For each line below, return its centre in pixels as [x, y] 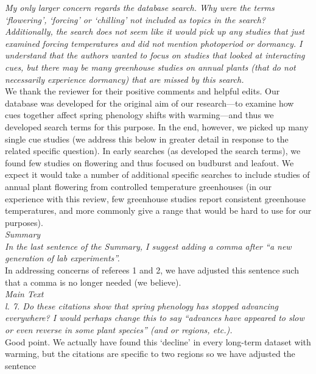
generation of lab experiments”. [62, 258]
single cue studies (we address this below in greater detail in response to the [147, 139]
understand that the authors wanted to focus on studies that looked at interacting [155, 55]
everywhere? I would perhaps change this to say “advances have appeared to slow [155, 318]
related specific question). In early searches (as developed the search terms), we [153, 151]
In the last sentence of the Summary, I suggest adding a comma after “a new [148, 246]
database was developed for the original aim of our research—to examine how [149, 103]
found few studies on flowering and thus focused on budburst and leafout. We [149, 162]
